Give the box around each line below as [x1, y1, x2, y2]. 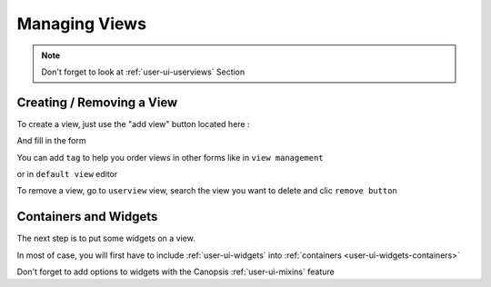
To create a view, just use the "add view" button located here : [16, 118, 250, 129]
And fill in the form [16, 135, 86, 146]
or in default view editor [16, 169, 118, 180]
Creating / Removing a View [16, 94, 178, 110]
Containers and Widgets [16, 209, 158, 224]
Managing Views [16, 14, 147, 34]
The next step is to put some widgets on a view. [16, 233, 195, 244]
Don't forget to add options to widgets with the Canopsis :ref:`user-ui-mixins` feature [16, 266, 336, 277]
